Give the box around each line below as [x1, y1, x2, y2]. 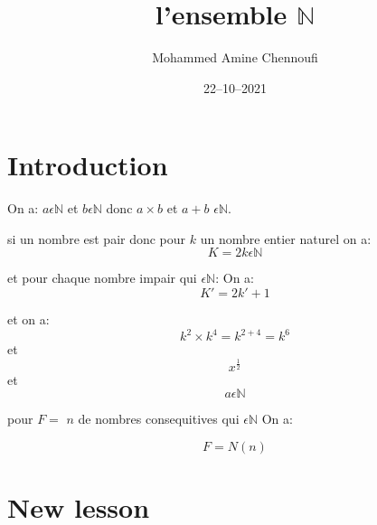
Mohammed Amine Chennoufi [152, 48, 318, 67]
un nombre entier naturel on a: [200, 229, 372, 248]
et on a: [7, 310, 50, 329]
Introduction [7, 146, 168, 183]
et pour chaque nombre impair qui [7, 268, 197, 287]
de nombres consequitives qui [78, 409, 240, 428]
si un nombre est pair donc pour [7, 229, 186, 248]
